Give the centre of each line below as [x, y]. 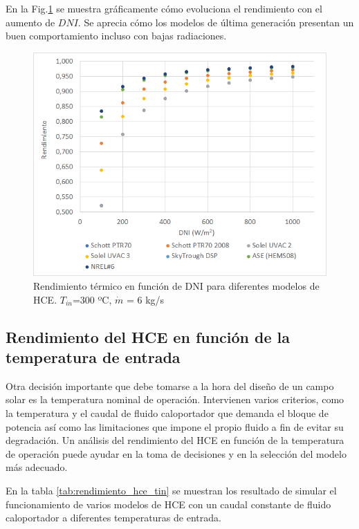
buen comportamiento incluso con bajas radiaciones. [116, 36]
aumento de [30, 22]
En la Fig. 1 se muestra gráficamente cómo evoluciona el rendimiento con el [164, 8]
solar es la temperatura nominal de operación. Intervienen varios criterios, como [175, 399]
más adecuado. [37, 467]
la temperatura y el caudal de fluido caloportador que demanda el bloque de [167, 412]
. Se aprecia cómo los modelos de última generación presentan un [216, 22]
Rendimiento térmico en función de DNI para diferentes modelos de [176, 286]
